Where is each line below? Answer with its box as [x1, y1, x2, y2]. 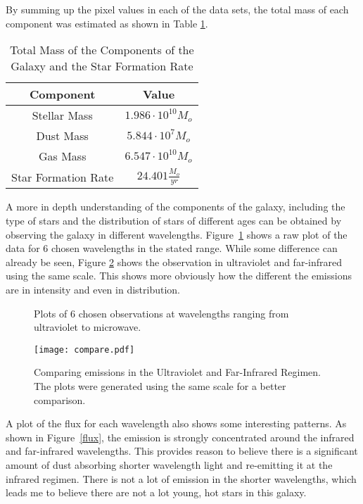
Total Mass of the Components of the [10, 42, 194, 58]
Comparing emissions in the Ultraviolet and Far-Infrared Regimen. [34, 365, 321, 379]
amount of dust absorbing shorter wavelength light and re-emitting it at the [6, 457, 333, 472]
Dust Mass [36, 127, 89, 144]
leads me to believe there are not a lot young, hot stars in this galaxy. [6, 485, 307, 500]
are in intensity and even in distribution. [6, 282, 180, 296]
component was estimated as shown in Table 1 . [6, 15, 208, 30]
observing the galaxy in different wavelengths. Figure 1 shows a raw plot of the [6, 227, 348, 241]
